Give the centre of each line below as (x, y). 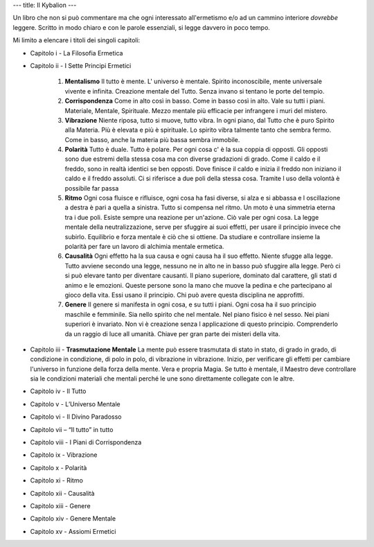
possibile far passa (92, 188)
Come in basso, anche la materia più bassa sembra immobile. (152, 139)
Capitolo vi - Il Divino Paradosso (76, 417)
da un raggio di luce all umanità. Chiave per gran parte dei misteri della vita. (172, 333)
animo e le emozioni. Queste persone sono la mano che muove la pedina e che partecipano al (198, 285)
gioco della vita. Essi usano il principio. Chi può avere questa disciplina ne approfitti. (185, 295)
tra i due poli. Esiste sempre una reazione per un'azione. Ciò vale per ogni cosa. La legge (192, 217)
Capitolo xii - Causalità (62, 493)
